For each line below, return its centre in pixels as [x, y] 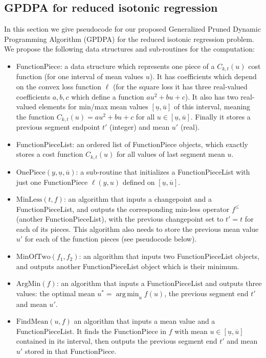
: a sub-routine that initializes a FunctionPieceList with [163, 171]
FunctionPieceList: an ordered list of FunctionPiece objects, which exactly [132, 144]
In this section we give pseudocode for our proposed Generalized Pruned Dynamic [132, 29]
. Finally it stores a [220, 116]
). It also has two [212, 96]
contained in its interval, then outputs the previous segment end [117, 341]
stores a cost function [50, 154]
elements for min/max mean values [93, 106]
